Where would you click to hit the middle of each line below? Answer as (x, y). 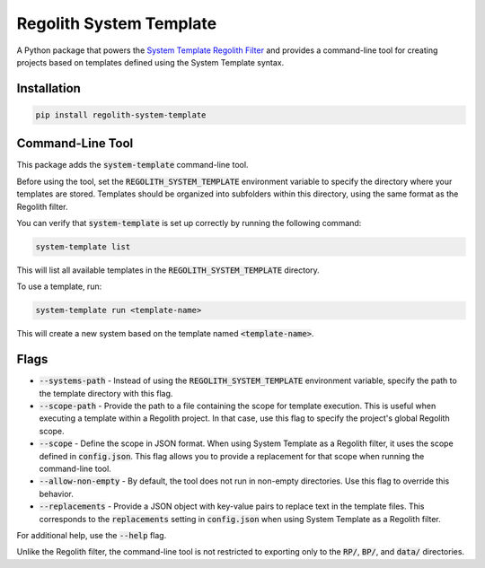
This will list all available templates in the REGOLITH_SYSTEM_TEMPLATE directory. (168, 270)
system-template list (83, 246)
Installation (48, 88)
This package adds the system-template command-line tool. (132, 165)
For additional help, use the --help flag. (92, 535)
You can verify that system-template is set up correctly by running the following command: (189, 223)
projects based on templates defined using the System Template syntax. (150, 62)
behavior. (56, 494)
